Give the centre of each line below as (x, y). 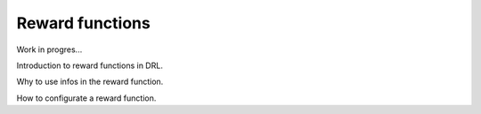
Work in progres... (49, 49)
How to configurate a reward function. (86, 98)
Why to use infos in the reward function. (90, 82)
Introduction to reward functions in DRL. (90, 65)
